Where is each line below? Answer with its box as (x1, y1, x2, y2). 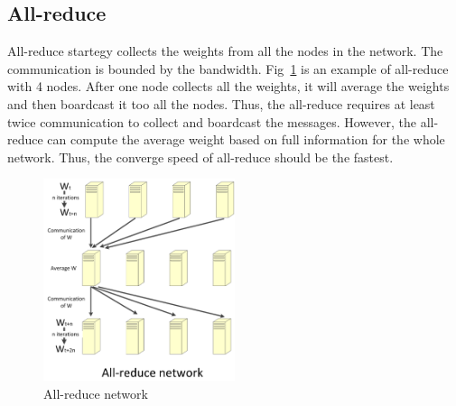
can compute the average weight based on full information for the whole (47, 130, 445, 149)
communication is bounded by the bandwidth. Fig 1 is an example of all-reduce (7, 59, 449, 78)
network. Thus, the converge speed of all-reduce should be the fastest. (7, 147, 394, 166)
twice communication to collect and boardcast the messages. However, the (7, 112, 416, 131)
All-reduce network (43, 383, 148, 402)
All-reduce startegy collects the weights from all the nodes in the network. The (7, 42, 443, 60)
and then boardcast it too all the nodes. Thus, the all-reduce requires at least (7, 94, 435, 113)
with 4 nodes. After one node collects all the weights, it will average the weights (7, 77, 450, 96)
